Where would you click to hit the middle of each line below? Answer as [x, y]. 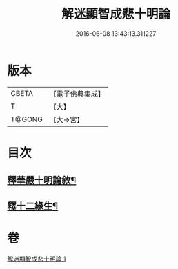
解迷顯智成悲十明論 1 [37, 259]
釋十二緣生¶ [33, 206]
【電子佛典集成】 [77, 94]
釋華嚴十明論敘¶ [42, 180]
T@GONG [27, 119]
